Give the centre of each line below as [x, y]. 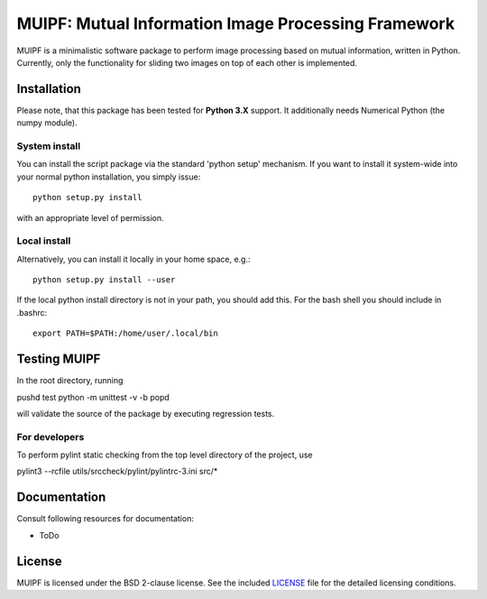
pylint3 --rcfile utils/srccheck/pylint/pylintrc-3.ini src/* [117, 471]
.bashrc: [32, 312]
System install [49, 146]
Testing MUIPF [59, 359]
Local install [44, 241]
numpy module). [47, 123]
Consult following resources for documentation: [105, 519]
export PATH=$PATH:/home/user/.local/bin [125, 333]
